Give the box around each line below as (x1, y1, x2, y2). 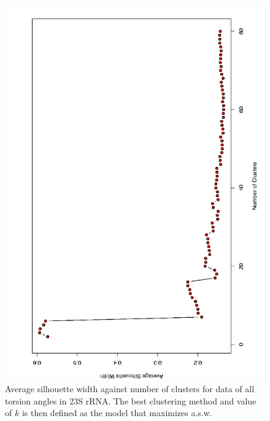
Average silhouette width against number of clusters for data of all (5, 382, 255, 395)
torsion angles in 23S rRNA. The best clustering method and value (5, 394, 256, 407)
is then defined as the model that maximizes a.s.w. (21, 406, 212, 419)
